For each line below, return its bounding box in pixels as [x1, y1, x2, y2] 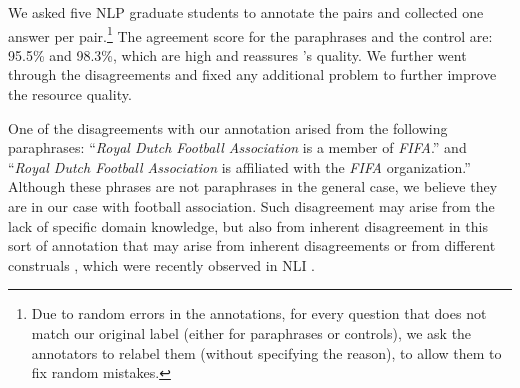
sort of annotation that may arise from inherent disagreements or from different [8, 235, 496, 256]
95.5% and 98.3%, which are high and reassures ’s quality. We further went [8, 44, 467, 65]
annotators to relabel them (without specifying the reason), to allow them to [31, 342, 502, 363]
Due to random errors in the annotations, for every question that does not [31, 303, 487, 324]
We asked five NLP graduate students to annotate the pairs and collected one [8, 2, 484, 22]
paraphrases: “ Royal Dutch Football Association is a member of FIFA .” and [8, 137, 467, 158]
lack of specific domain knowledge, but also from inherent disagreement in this [8, 215, 488, 236]
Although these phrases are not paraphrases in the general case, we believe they [8, 176, 498, 197]
